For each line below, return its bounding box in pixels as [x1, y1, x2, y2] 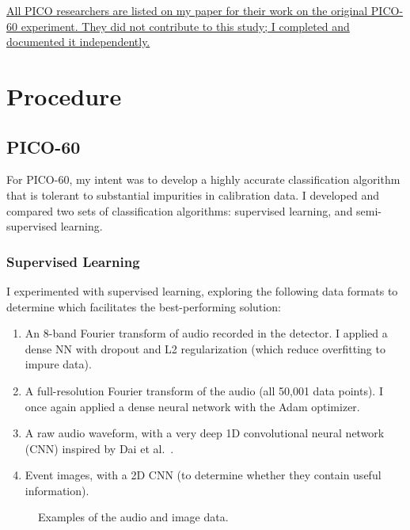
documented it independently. [6, 33, 150, 50]
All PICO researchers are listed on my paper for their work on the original [6, 2, 368, 18]
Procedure [6, 79, 122, 112]
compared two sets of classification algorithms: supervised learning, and [6, 202, 353, 219]
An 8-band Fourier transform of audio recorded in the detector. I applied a [25, 325, 388, 341]
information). [25, 482, 89, 498]
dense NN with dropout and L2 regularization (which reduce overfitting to [25, 340, 385, 357]
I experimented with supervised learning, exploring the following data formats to [6, 282, 398, 299]
